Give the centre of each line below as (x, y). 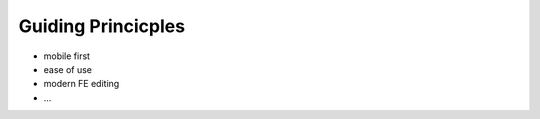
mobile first (66, 56)
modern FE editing (81, 84)
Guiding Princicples (101, 26)
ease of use (67, 69)
